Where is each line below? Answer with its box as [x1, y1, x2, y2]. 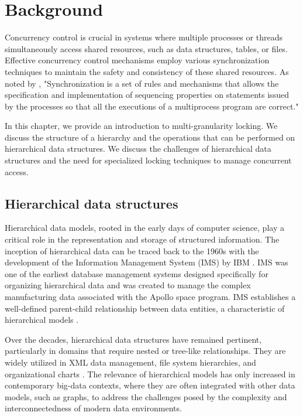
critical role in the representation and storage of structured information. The [5, 233, 280, 245]
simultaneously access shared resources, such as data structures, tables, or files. [5, 42, 288, 54]
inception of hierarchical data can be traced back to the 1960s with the [5, 244, 259, 257]
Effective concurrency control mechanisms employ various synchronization [5, 54, 270, 66]
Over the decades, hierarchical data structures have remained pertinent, [5, 333, 262, 345]
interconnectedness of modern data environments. [5, 402, 182, 414]
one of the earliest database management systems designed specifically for [5, 267, 268, 279]
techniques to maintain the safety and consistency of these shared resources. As [5, 65, 289, 77]
